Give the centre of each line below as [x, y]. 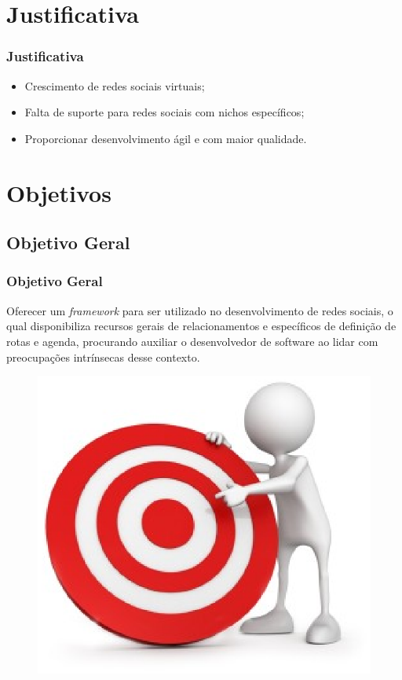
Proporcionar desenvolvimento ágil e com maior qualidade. [166, 138]
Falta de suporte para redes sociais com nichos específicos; [164, 112]
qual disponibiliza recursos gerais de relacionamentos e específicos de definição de [201, 326]
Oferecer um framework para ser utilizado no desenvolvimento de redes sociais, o [200, 310]
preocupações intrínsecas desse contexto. [103, 357]
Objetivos [59, 192]
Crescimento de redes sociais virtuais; [115, 85]
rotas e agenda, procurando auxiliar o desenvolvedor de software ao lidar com [192, 341]
